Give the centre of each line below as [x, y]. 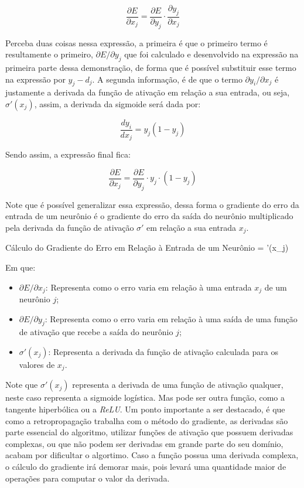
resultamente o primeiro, [49, 54]
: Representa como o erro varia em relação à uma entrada [148, 287]
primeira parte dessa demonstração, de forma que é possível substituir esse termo [151, 68]
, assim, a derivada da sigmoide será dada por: [117, 104]
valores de [37, 364]
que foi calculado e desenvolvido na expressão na [211, 54]
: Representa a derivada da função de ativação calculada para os [163, 352]
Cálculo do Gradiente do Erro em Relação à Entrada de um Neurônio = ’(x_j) [147, 248]
